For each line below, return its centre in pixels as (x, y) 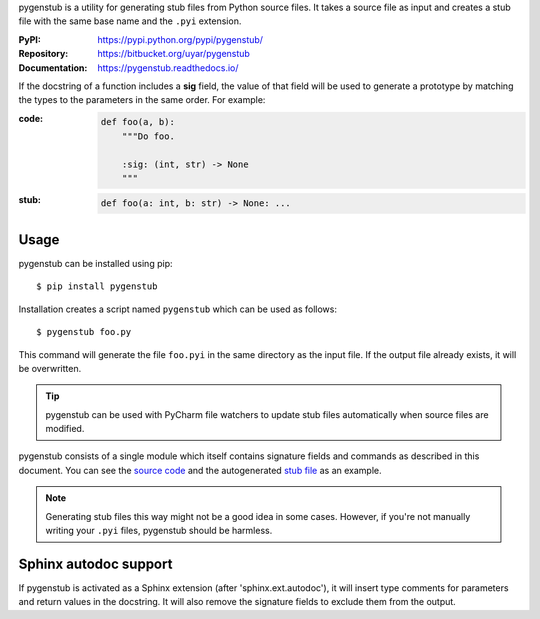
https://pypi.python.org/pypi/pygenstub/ (180, 39)
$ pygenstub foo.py (84, 332)
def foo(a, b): (137, 122)
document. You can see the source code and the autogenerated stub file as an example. (200, 470)
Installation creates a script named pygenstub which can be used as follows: (177, 309)
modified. (65, 429)
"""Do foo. (148, 136)
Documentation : (53, 67)
